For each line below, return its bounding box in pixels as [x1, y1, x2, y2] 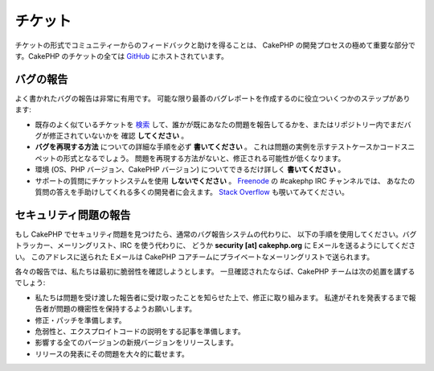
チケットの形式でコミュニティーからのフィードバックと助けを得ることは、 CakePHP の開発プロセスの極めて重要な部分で [14, 40, 416, 50]
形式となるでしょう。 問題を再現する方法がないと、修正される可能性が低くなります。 [63, 153, 346, 163]
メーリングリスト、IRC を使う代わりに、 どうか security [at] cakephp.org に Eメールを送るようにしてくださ [56, 241, 416, 250]
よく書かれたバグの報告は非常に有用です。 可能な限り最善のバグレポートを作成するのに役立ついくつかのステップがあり [14, 93, 411, 103]
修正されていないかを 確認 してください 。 [48, 131, 189, 141]
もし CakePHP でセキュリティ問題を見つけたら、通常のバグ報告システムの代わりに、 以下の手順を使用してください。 [14, 229, 403, 239]
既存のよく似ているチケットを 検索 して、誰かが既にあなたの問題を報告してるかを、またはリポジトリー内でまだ [35, 119, 405, 129]
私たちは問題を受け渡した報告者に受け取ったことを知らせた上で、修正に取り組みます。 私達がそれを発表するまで [35, 292, 409, 302]
